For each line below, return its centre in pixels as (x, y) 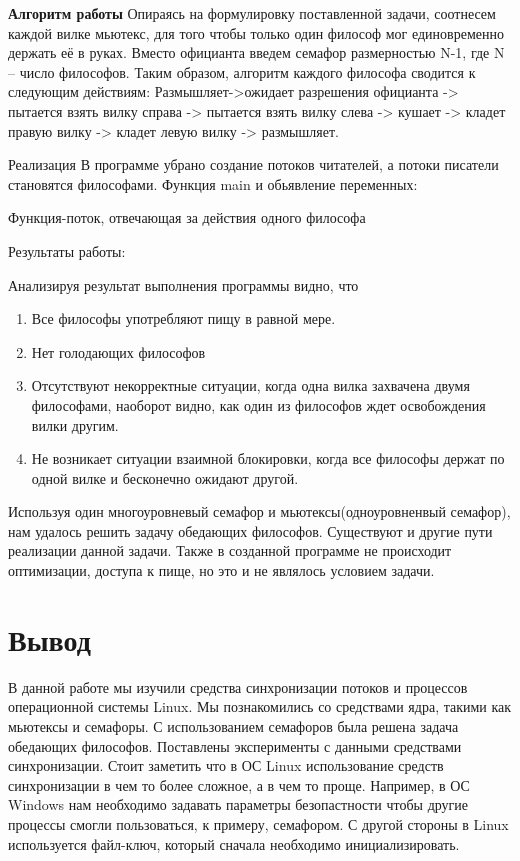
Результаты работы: (67, 250)
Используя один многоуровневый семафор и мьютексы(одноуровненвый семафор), (259, 511)
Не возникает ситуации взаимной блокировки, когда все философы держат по (268, 458)
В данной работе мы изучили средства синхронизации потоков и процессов (238, 686)
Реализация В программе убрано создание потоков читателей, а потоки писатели (253, 164)
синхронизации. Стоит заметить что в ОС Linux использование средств (226, 765)
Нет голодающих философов (118, 351)
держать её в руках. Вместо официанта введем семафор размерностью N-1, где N (256, 52)
